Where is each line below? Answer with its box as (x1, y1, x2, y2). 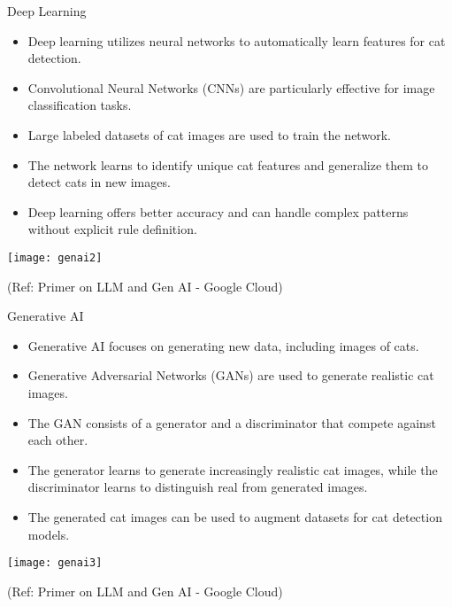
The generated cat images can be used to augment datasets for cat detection (27, 507, 442, 525)
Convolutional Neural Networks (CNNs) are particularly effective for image (27, 78, 435, 97)
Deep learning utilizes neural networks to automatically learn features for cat (27, 31, 446, 50)
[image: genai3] (7, 556, 103, 570)
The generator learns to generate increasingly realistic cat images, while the (27, 460, 438, 479)
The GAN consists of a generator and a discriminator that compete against (27, 413, 436, 432)
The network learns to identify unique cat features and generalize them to (27, 155, 428, 174)
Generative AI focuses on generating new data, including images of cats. (27, 336, 419, 354)
